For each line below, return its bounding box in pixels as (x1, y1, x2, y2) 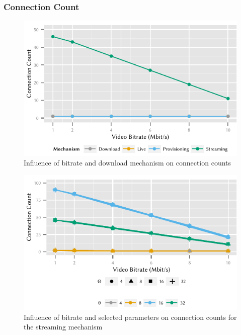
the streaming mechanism (24, 321, 103, 332)
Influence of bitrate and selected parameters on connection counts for (24, 311, 237, 322)
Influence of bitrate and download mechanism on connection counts (24, 157, 231, 168)
